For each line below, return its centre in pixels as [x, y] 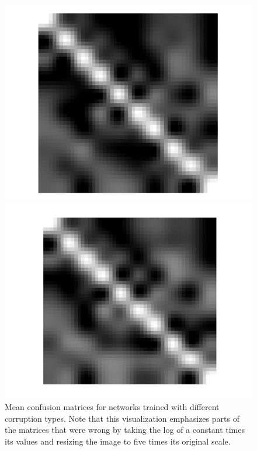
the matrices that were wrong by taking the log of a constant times [125, 430]
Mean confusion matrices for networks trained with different [112, 407]
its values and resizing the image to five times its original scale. [118, 441]
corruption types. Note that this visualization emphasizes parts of [122, 418]
